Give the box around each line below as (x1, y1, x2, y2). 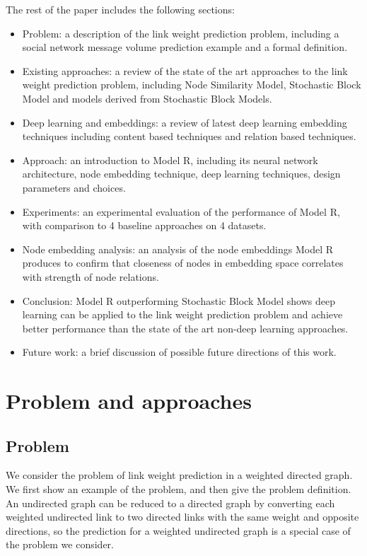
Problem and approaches (6, 386, 252, 415)
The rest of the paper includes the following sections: (6, 2, 235, 16)
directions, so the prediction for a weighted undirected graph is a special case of (6, 523, 351, 538)
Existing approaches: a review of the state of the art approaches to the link (22, 63, 348, 78)
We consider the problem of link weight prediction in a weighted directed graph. (6, 468, 353, 482)
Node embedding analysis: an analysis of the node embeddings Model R (22, 241, 334, 256)
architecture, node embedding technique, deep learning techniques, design (22, 166, 341, 181)
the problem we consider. (6, 537, 114, 552)
